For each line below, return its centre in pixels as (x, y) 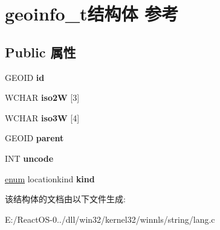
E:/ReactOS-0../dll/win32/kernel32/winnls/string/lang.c (110, 219)
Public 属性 (40, 52)
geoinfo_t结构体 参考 (92, 14)
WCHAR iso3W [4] (42, 117)
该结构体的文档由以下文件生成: (65, 199)
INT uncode (29, 158)
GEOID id (25, 77)
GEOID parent (34, 138)
